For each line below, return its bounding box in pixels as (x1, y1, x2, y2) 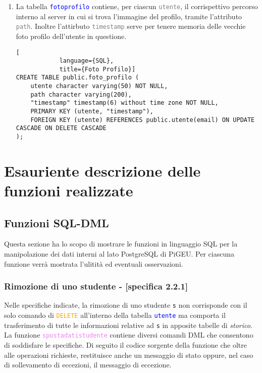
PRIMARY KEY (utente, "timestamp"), (30, 108, 153, 115)
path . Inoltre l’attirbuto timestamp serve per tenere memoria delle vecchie (16, 21, 246, 31)
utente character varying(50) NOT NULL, (30, 82, 168, 90)
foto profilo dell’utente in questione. (16, 30, 127, 41)
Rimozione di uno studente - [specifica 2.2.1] (4, 280, 188, 293)
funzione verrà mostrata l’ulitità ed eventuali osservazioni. (4, 258, 183, 269)
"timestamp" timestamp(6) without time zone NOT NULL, (30, 99, 219, 107)
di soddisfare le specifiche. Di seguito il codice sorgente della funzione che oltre (4, 340, 247, 350)
